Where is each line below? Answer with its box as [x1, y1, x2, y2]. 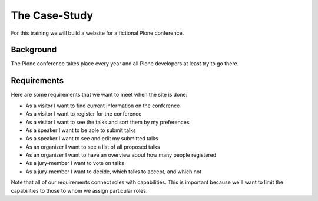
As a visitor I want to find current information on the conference [25, 102, 180, 109]
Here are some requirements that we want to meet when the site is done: [11, 91, 188, 98]
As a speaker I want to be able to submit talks [25, 127, 136, 134]
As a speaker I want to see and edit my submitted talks [25, 135, 158, 142]
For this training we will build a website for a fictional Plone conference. [11, 29, 184, 37]
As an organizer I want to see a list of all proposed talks [25, 143, 160, 150]
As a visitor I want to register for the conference [25, 110, 142, 117]
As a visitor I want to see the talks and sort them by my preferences [25, 118, 190, 126]
